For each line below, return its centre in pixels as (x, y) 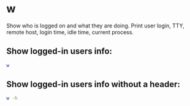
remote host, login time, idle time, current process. (70, 32)
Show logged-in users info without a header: (93, 84)
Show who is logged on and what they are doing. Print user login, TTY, (96, 26)
